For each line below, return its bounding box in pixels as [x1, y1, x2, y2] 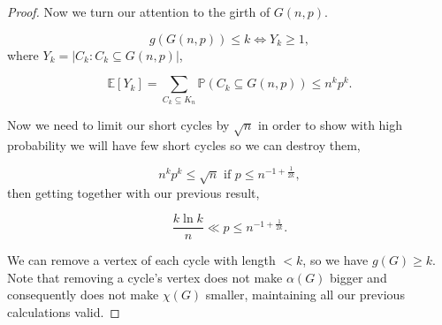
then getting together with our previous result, [7, 183, 260, 201]
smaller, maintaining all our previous [205, 285, 405, 304]
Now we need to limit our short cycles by [7, 115, 230, 133]
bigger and [330, 268, 387, 286]
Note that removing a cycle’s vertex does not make [7, 268, 283, 286]
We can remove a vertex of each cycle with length [7, 251, 276, 269]
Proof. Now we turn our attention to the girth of [7, 3, 271, 20]
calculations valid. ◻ [7, 303, 120, 321]
